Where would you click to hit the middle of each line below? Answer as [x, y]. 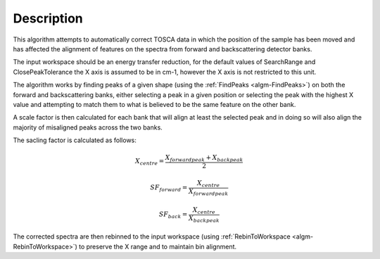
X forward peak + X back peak [204, 158]
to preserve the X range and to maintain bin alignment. [158, 246]
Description [48, 18]
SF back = [173, 215]
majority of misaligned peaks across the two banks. [88, 127]
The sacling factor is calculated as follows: [75, 140]
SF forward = [169, 188]
